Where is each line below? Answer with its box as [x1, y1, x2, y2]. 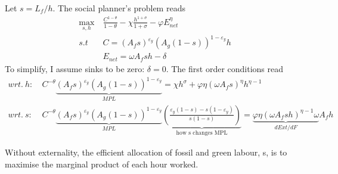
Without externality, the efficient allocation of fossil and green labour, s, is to [5, 145, 287, 158]
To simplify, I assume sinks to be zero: [5, 62, 145, 74]
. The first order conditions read [166, 62, 283, 74]
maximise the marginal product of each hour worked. [5, 157, 199, 170]
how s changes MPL [176, 130, 228, 136]
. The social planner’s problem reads [52, 2, 185, 14]
